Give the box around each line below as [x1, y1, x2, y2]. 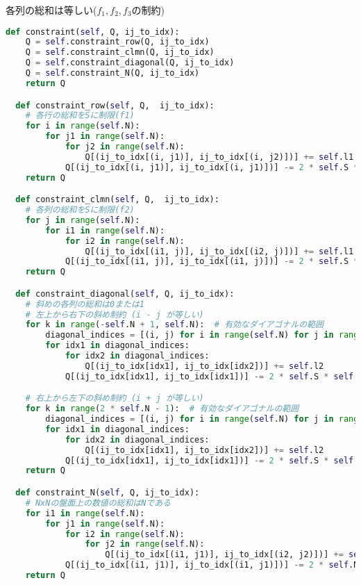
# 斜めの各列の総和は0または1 [25, 299, 144, 309]
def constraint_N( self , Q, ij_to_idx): [15, 488, 200, 497]
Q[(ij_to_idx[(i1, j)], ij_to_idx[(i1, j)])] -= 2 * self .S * [65, 256, 359, 267]
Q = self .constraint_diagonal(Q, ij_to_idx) [25, 58, 235, 68]
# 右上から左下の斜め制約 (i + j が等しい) [25, 393, 204, 404]
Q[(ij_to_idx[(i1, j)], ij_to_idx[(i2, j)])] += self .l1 [85, 246, 354, 256]
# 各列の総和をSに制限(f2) [25, 205, 135, 215]
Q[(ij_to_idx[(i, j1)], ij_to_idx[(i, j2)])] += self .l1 [85, 151, 354, 162]
